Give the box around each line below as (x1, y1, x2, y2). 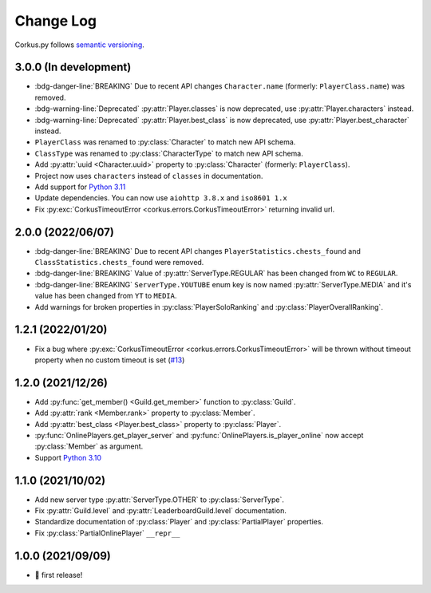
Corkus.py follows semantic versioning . (14, 40, 145, 49)
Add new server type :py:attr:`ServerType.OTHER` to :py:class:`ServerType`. (34, 495, 285, 504)
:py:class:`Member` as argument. (34, 441, 144, 451)
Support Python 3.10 (34, 453, 101, 462)
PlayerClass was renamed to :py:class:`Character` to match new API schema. (34, 137, 296, 147)
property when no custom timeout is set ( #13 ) (34, 355, 185, 365)
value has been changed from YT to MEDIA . (34, 291, 177, 301)
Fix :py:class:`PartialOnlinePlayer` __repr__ (34, 528, 180, 538)
